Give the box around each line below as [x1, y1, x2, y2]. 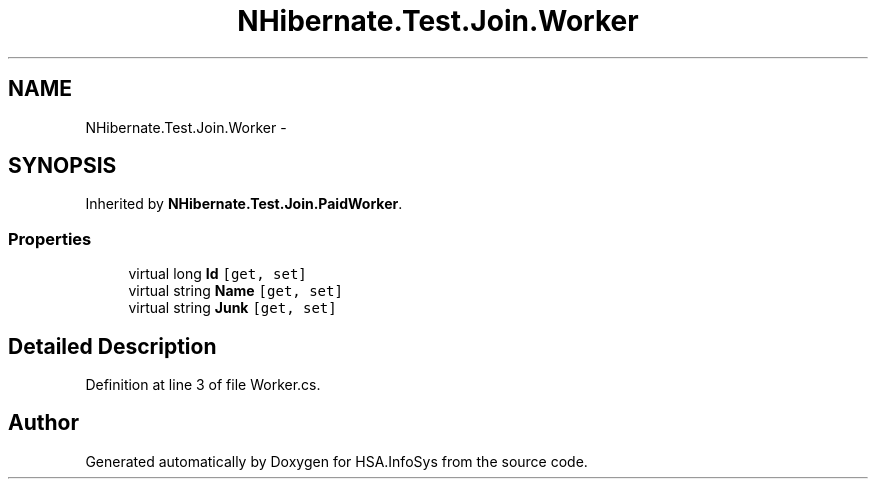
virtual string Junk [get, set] [128, 299, 337, 317]
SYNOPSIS [8, 153, 117, 179]
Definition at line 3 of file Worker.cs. [85, 376, 321, 394]
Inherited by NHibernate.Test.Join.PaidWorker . [85, 195, 403, 213]
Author [8, 410, 79, 436]
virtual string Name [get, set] [128, 282, 343, 300]
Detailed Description [8, 333, 217, 359]
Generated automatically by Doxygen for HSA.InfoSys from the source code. [85, 452, 588, 470]
